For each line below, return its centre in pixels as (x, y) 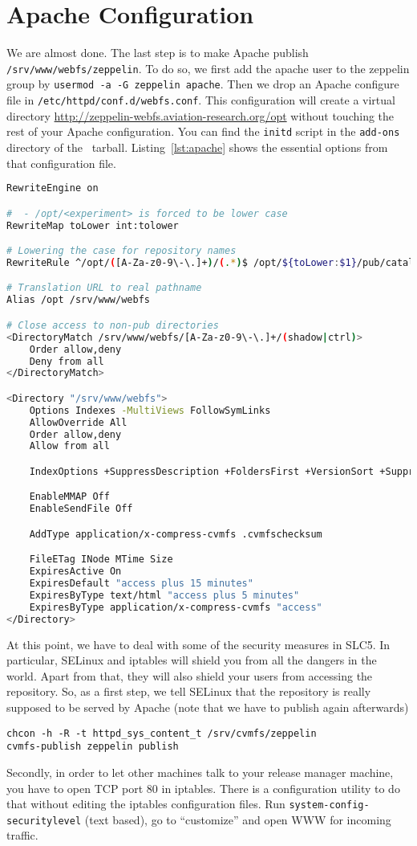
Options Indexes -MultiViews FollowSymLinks (150, 410)
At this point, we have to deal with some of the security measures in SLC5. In (198, 644)
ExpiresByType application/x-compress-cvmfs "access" (176, 607)
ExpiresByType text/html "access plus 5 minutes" (164, 596)
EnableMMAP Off (69, 497)
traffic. (22, 835)
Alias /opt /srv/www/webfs (78, 300)
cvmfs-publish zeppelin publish (93, 747)
